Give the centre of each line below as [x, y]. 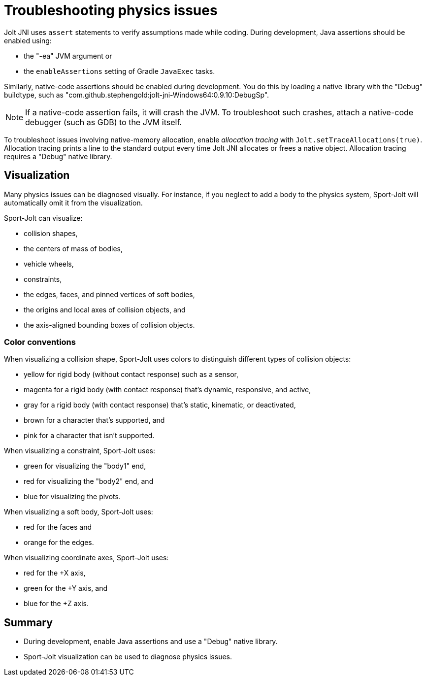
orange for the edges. [59, 543]
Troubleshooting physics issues [111, 10]
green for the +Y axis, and [66, 588]
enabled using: [28, 40]
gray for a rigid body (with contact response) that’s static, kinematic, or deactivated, [160, 405]
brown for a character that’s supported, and [94, 420]
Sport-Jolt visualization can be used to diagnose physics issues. [128, 657]
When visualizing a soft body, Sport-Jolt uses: [79, 512]
